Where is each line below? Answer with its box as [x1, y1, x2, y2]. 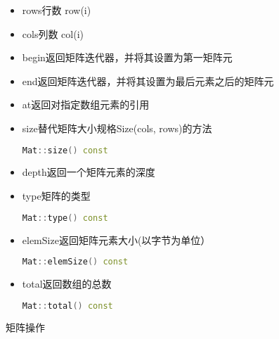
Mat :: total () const [22, 300, 113, 311]
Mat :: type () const [22, 212, 108, 223]
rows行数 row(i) [22, 3, 91, 17]
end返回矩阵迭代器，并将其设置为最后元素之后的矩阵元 [22, 73, 274, 88]
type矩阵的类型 [22, 188, 91, 203]
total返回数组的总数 [22, 276, 112, 290]
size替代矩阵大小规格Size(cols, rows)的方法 [22, 120, 212, 135]
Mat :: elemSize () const [22, 257, 129, 267]
